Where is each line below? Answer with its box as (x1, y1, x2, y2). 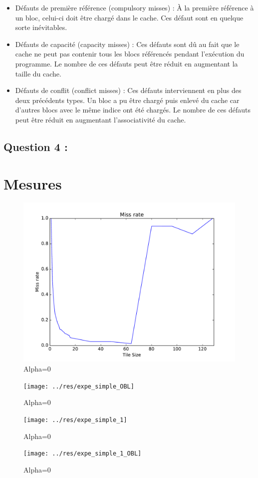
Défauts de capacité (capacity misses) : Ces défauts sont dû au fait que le (15, 38, 240, 49)
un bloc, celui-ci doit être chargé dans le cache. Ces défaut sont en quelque (15, 12, 244, 22)
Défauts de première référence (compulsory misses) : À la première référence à (15, 2, 254, 12)
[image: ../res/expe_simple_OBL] (23, 382, 134, 390)
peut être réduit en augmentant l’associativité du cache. (15, 114, 186, 124)
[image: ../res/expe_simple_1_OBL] (23, 450, 142, 457)
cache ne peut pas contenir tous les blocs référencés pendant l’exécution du (15, 48, 245, 59)
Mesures (3, 173, 62, 193)
